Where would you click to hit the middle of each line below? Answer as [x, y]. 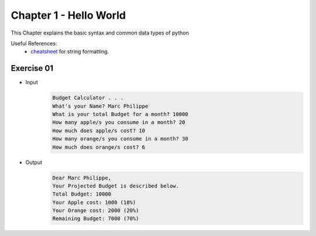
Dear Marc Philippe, [82, 178]
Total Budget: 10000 [82, 194]
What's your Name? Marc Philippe [100, 106]
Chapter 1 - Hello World [68, 15]
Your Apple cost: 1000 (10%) [94, 202]
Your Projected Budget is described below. [116, 186]
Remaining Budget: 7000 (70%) [96, 219]
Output [34, 162]
